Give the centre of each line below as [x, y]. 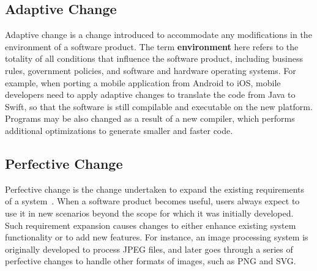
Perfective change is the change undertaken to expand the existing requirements [155, 189]
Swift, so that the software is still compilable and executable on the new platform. [159, 106]
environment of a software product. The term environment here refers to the [152, 46]
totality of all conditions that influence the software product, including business [154, 58]
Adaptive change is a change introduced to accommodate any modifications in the [158, 35]
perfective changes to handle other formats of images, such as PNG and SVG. [151, 261]
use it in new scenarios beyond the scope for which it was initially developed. [149, 213]
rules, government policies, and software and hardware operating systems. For [151, 70]
